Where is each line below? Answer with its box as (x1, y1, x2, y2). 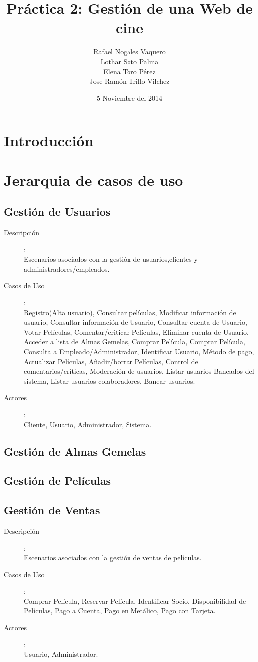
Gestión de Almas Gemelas (4, 443, 146, 459)
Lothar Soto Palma (100, 56, 159, 66)
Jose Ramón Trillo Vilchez (89, 76, 170, 86)
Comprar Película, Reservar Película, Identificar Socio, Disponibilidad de (24, 595, 246, 606)
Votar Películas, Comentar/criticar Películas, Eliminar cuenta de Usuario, (24, 326, 249, 337)
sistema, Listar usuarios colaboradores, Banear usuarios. (24, 375, 195, 386)
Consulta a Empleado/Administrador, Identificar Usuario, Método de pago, (24, 346, 254, 356)
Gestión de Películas (4, 473, 111, 488)
